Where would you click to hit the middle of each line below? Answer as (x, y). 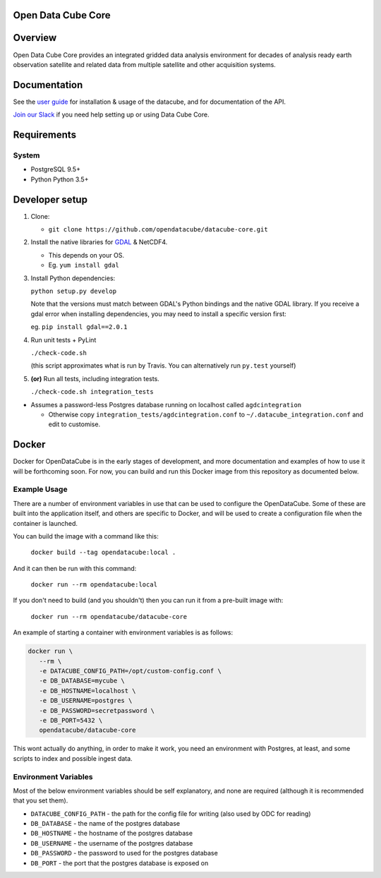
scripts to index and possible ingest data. (73, 758)
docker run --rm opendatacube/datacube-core (109, 617)
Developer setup (50, 199)
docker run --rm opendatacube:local (94, 585)
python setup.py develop (73, 291)
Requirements (45, 135)
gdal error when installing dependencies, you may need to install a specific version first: (159, 313)
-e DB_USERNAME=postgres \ (86, 701)
